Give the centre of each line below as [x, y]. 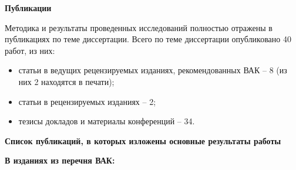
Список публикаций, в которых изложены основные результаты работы [143, 140]
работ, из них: [30, 50]
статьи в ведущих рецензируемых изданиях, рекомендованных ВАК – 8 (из [153, 70]
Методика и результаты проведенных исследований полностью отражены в [139, 27]
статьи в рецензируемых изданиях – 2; [87, 101]
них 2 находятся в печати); [66, 81]
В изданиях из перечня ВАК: [60, 160]
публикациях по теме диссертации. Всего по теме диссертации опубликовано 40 [148, 39]
